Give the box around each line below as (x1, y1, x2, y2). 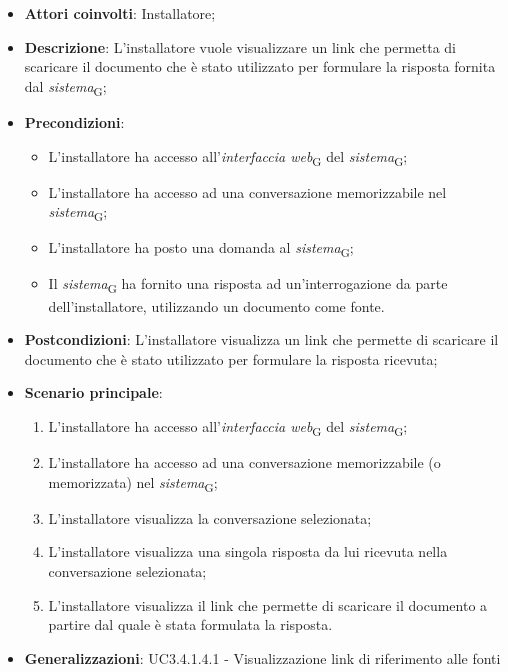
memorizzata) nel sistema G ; (48, 471, 218, 495)
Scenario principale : (24, 382, 163, 403)
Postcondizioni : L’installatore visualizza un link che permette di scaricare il (24, 329, 499, 350)
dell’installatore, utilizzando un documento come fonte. (48, 295, 385, 316)
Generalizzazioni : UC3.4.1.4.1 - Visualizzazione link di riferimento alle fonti (24, 647, 501, 668)
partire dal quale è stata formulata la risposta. (48, 614, 333, 635)
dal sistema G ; (24, 75, 107, 99)
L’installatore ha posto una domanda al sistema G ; (48, 237, 354, 261)
